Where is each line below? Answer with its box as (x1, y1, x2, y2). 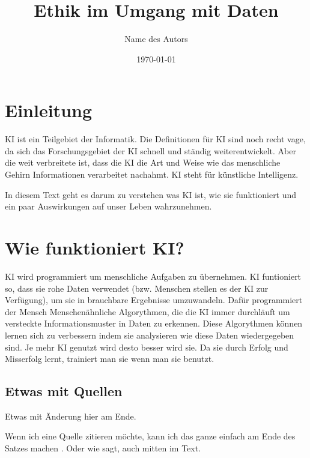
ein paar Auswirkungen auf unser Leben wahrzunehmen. (5, 200, 212, 212)
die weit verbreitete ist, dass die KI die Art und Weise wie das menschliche (5, 156, 281, 169)
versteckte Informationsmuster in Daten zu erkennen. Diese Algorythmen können (5, 317, 303, 330)
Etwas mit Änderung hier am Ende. (5, 409, 136, 422)
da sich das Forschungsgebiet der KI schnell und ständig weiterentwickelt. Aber (5, 144, 296, 157)
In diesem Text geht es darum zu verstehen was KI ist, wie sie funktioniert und (5, 188, 297, 200)
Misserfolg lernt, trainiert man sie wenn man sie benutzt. (5, 352, 214, 365)
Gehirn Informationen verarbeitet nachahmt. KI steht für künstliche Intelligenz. (5, 168, 299, 181)
